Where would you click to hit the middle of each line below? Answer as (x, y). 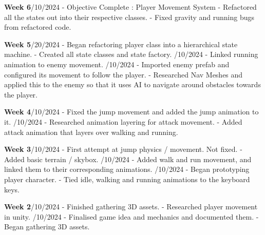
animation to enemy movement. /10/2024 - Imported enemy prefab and (117, 64)
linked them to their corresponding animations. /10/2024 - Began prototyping (127, 169)
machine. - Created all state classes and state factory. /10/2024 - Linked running (131, 54)
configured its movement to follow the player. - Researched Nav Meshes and (124, 74)
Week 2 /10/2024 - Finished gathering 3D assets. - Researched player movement (131, 207)
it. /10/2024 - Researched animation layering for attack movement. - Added (123, 121)
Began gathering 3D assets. (47, 227)
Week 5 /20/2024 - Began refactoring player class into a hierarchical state (121, 44)
